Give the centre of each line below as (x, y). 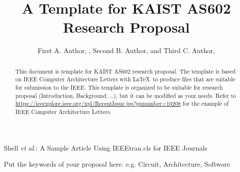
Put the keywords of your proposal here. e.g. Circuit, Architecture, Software (117, 164)
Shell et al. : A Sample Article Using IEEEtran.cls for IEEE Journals (106, 147)
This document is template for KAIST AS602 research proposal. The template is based (125, 71)
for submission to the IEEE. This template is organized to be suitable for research (119, 87)
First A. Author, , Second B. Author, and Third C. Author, (126, 50)
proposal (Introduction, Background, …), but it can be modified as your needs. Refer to (126, 95)
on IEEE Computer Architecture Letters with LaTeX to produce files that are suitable (125, 79)
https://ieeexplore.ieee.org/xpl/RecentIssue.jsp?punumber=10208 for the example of (122, 104)
